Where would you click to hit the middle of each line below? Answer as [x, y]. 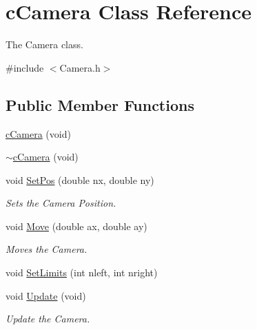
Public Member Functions [100, 104]
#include [25, 67]
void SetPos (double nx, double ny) [80, 179]
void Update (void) [46, 295]
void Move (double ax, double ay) [76, 226]
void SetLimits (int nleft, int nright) [82, 272]
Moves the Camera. [47, 249]
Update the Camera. [48, 319]
